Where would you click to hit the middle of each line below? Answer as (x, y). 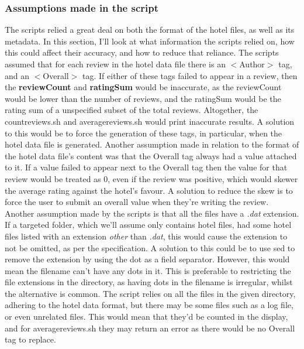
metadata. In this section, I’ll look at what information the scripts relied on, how (150, 41)
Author (252, 64)
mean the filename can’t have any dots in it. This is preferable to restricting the (148, 270)
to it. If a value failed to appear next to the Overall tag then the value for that (146, 167)
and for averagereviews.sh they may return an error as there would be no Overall (150, 328)
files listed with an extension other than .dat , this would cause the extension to (146, 236)
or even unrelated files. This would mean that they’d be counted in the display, (146, 317)
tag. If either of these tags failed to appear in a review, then (190, 75)
